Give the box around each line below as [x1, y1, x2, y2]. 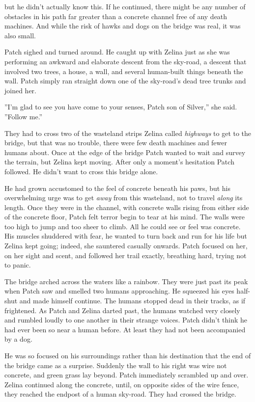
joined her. [4, 85, 37, 95]
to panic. [4, 260, 31, 270]
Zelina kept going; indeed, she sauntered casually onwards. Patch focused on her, [4, 241, 248, 251]
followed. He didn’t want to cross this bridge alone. [4, 166, 158, 176]
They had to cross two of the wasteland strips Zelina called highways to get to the [4, 128, 252, 138]
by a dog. [4, 334, 32, 344]
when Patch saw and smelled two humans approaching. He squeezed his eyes [4, 286, 234, 296]
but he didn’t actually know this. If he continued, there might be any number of [4, 1, 246, 11]
